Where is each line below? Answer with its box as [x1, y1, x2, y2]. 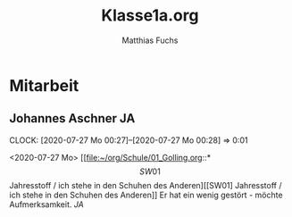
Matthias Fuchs [121, 35, 179, 46]
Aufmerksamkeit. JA [9, 198, 85, 210]
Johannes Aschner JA [9, 111, 136, 126]
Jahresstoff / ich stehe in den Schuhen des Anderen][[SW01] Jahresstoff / [9, 179, 283, 190]
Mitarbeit [9, 75, 79, 96]
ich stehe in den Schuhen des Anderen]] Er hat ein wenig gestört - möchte [9, 189, 283, 200]
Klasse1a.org [101, 5, 199, 26]
